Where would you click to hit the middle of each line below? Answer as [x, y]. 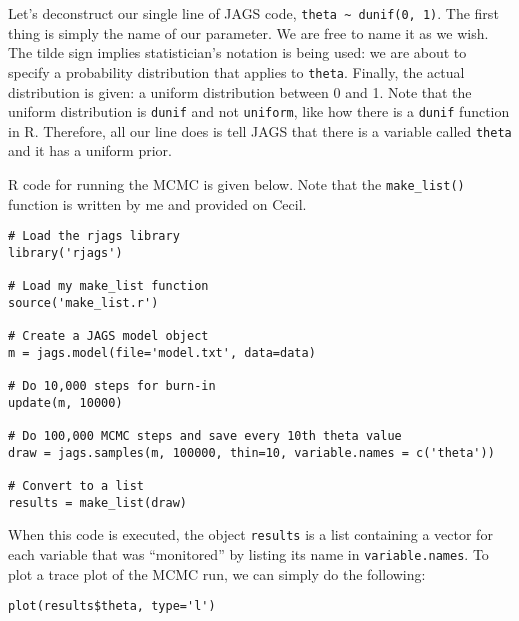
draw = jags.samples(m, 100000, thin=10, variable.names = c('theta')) [251, 452]
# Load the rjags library [94, 236]
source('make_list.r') [83, 302]
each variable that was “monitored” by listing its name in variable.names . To [248, 554]
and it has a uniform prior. [90, 150]
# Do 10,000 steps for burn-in [112, 386]
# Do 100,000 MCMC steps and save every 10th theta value [205, 436]
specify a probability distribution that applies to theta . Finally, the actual [236, 71]
